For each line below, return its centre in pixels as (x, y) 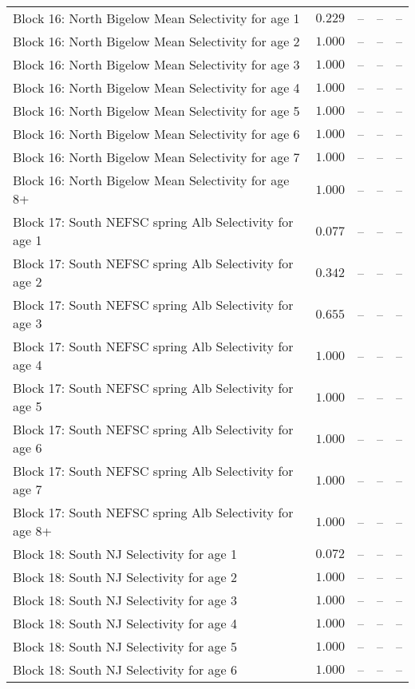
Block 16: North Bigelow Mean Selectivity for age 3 (156, 64)
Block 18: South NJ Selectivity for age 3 (125, 600)
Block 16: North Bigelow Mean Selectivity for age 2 (156, 41)
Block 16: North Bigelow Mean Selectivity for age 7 (156, 157)
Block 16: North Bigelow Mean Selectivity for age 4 (156, 87)
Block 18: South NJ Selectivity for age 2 (125, 577)
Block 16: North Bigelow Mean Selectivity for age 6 (156, 134)
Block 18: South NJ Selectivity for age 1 (125, 554)
